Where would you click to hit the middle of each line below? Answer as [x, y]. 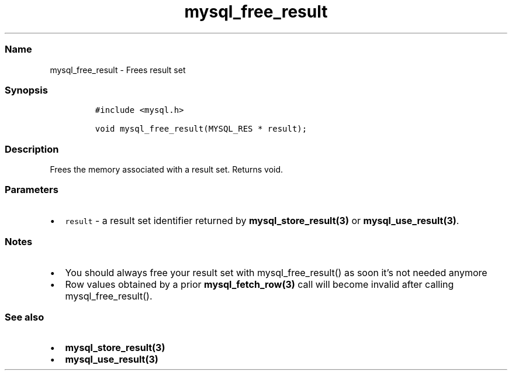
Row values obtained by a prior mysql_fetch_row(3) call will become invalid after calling [260, 284]
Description [32, 149]
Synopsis [26, 90]
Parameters [32, 190]
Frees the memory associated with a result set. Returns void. [167, 169]
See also [25, 317]
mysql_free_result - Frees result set [118, 70]
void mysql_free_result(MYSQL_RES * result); [201, 129]
